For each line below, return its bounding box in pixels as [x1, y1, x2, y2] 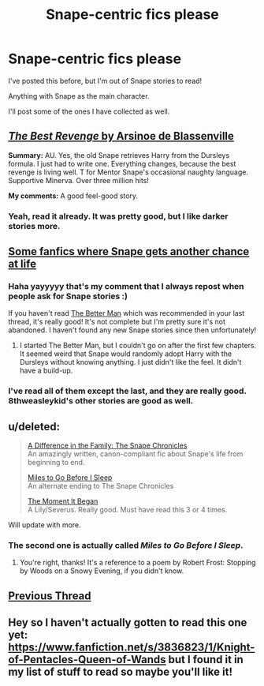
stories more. [8, 220, 61, 231]
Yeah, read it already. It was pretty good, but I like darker [8, 211, 229, 222]
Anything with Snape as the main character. [8, 91, 150, 100]
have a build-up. [19, 365, 73, 376]
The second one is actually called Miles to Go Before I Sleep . [8, 540, 244, 551]
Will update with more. [8, 520, 81, 530]
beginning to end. [27, 458, 85, 467]
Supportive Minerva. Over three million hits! [8, 175, 150, 185]
